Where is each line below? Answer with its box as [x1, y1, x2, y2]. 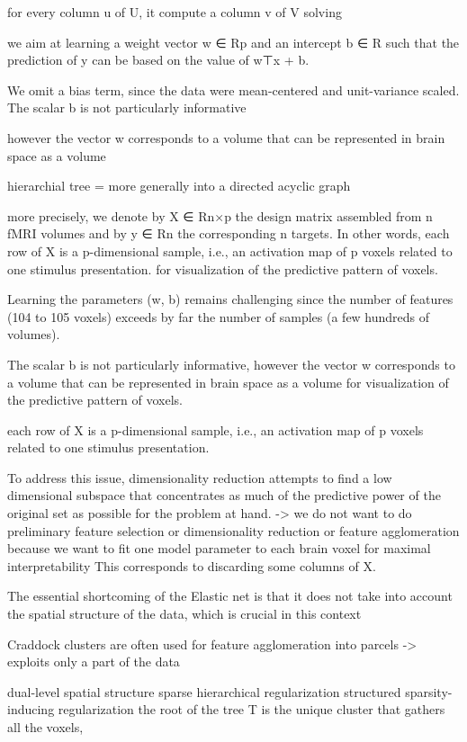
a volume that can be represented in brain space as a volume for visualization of [7, 372, 449, 391]
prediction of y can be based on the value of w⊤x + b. [7, 50, 310, 69]
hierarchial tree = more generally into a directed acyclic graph [7, 176, 351, 195]
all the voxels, [7, 718, 84, 736]
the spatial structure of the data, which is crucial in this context [7, 604, 362, 623]
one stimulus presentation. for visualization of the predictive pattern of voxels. [7, 259, 438, 278]
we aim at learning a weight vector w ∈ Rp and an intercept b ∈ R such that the [7, 32, 460, 51]
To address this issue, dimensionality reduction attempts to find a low [7, 468, 392, 487]
